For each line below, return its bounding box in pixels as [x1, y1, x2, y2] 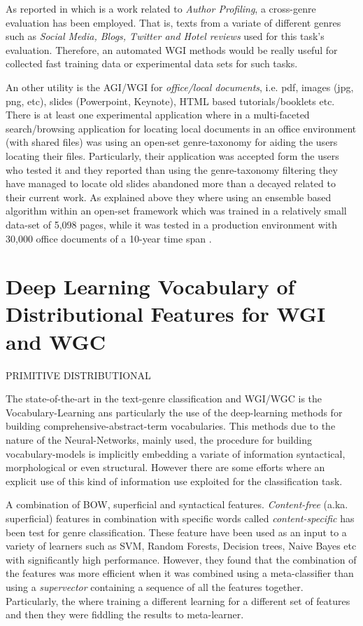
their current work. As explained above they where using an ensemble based [6, 189, 332, 204]
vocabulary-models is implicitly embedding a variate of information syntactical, [6, 446, 346, 461]
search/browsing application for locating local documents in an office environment [6, 121, 357, 135]
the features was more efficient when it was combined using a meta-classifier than [6, 566, 354, 580]
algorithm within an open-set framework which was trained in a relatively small [6, 203, 347, 218]
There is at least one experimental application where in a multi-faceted [6, 107, 310, 122]
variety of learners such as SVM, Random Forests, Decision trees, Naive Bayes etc [6, 538, 357, 553]
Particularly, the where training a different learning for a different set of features [6, 593, 350, 608]
